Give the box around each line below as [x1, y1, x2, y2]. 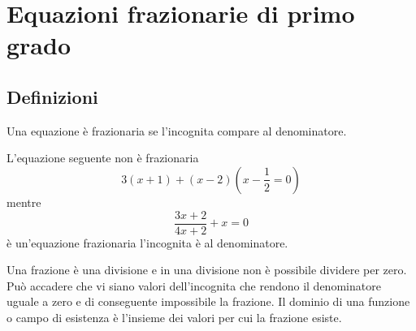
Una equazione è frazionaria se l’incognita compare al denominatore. [6, 122, 347, 139]
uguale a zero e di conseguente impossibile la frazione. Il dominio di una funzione [6, 293, 410, 310]
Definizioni [6, 84, 98, 109]
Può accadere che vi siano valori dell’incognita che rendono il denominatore [6, 277, 381, 294]
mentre [6, 193, 41, 210]
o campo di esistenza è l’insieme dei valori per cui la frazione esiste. [6, 308, 342, 325]
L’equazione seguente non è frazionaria [6, 149, 199, 166]
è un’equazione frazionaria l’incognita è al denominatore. [6, 234, 288, 251]
